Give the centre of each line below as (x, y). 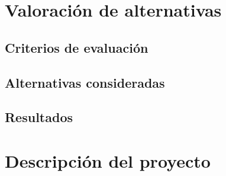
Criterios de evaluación (77, 47)
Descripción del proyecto (108, 160)
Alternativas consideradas (85, 82)
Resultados (39, 117)
